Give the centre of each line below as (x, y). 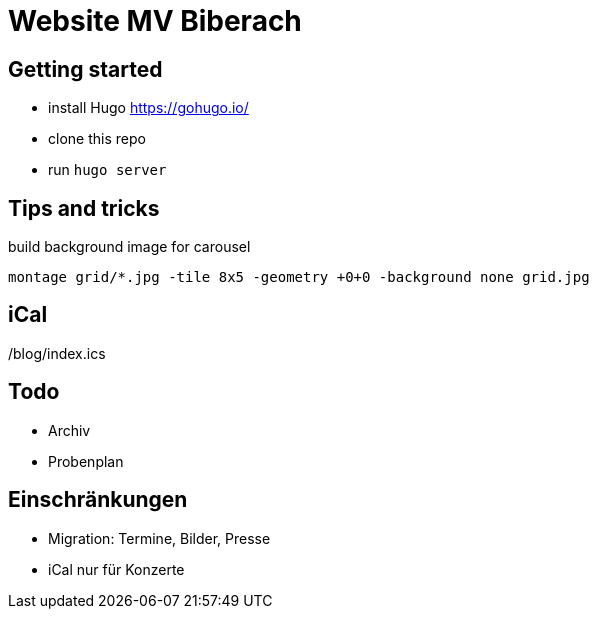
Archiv (69, 430)
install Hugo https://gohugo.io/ (148, 108)
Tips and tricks (84, 208)
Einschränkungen (98, 500)
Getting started (85, 69)
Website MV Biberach (155, 21)
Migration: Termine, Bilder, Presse (159, 538)
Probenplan (86, 461)
